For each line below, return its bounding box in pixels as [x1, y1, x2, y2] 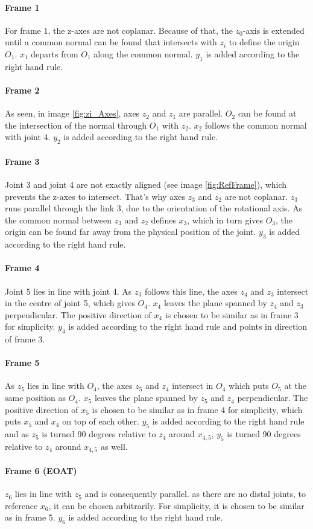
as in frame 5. [5, 511, 55, 524]
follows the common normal [204, 118, 307, 131]
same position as [5, 391, 66, 404]
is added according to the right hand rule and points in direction [68, 320, 308, 333]
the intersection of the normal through [5, 118, 147, 131]
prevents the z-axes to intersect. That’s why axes [5, 190, 186, 202]
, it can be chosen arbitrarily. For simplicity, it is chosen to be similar [48, 499, 305, 511]
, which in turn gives [187, 213, 263, 226]
